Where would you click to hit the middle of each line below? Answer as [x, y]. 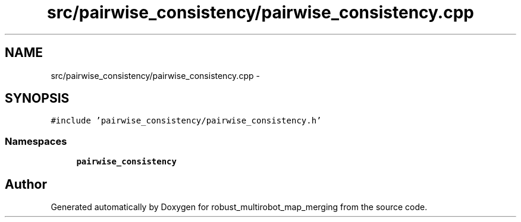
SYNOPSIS [37, 99]
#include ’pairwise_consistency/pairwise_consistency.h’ [186, 121]
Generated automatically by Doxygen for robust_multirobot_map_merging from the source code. [239, 207]
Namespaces [36, 141]
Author [26, 184]
